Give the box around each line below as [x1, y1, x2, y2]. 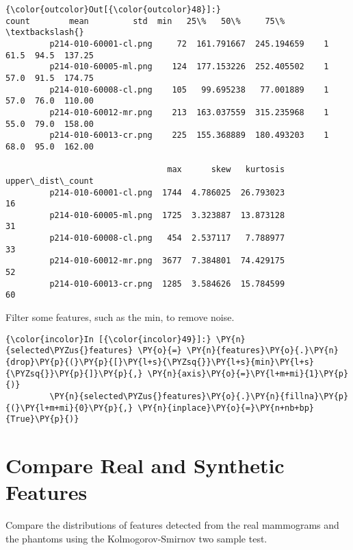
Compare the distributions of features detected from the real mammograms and [5, 518, 339, 532]
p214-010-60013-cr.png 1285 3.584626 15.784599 [49, 278, 285, 289]
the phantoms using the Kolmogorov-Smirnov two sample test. [5, 531, 267, 545]
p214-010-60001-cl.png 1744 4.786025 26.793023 [49, 187, 285, 198]
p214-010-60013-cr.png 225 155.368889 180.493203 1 [49, 130, 329, 141]
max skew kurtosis [167, 165, 285, 175]
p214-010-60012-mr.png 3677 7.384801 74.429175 [49, 256, 285, 266]
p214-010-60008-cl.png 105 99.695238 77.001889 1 [49, 84, 329, 95]
